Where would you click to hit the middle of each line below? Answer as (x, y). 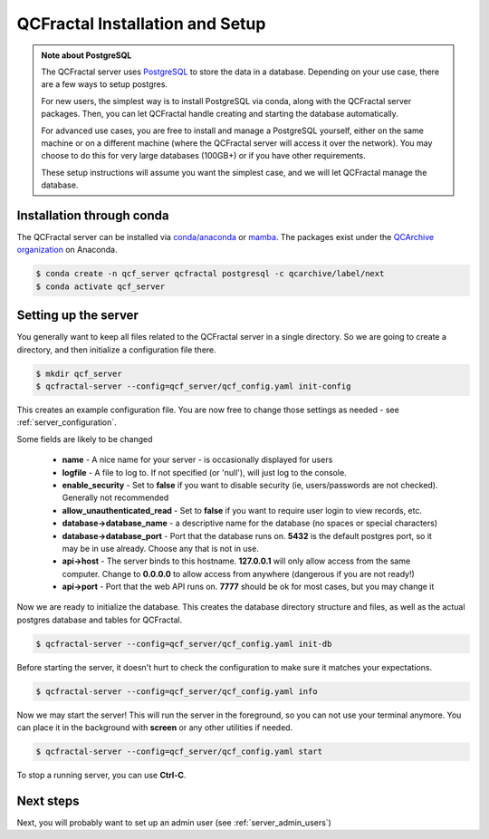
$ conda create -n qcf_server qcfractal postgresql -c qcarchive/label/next (210, 274)
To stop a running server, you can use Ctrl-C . (101, 776)
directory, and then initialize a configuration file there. (116, 350)
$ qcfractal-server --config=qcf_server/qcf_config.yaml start (179, 752)
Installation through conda (93, 215)
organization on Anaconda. (67, 250)
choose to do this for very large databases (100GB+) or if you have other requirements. (203, 156)
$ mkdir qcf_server (79, 373)
